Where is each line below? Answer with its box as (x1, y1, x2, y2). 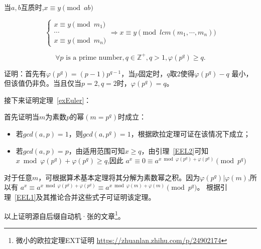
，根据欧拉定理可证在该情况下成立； (130, 129, 250, 139)
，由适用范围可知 (68, 145, 125, 156)
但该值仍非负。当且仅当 (4, 78, 81, 88)
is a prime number (66, 54, 122, 61)
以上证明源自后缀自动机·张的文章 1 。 (4, 209, 125, 221)
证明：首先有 (4, 68, 46, 78)
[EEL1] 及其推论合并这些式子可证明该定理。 (15, 192, 156, 202)
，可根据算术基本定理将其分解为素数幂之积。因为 (38, 172, 200, 182)
